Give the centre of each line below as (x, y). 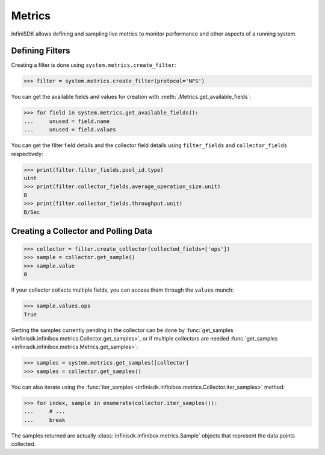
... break (45, 420)
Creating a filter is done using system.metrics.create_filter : (94, 65)
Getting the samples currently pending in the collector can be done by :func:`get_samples (122, 330)
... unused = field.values (70, 130)
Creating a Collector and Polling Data (82, 231)
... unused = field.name (67, 121)
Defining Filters (41, 51)
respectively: (27, 154)
